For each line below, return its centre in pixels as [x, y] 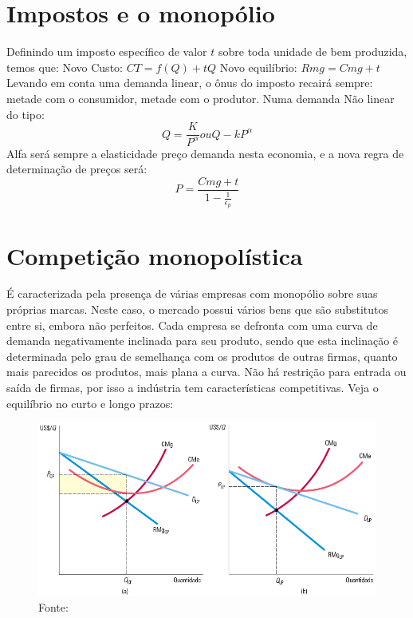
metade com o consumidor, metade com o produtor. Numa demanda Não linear [201, 98]
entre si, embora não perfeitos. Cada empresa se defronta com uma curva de [192, 325]
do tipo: [26, 114]
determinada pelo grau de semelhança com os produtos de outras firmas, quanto [202, 356]
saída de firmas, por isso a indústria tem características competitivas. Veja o [193, 388]
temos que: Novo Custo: [65, 67]
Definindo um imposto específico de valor [107, 51]
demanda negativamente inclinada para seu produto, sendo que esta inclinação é [203, 341]
